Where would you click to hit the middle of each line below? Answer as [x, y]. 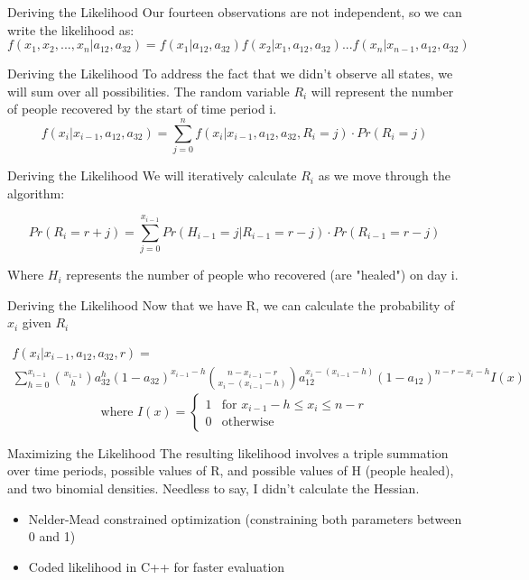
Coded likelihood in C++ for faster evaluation [157, 566]
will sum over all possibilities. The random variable [148, 91]
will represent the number [382, 91]
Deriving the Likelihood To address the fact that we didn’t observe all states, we [230, 74]
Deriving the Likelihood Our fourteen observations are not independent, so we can [235, 12]
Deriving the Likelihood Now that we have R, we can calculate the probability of [231, 304]
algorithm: [36, 193]
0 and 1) [52, 536]
